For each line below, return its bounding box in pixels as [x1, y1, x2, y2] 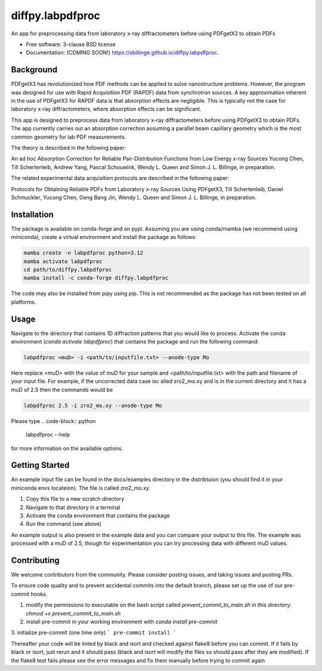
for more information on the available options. [11, 445, 123, 452]
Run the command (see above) [26, 520, 102, 528]
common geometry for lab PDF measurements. [11, 133, 126, 140]
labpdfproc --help [26, 431, 70, 439]
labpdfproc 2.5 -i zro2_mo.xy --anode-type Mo [23, 402, 162, 409]
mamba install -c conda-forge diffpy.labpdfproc [23, 275, 169, 281]
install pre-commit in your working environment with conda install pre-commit [26, 618, 218, 626]
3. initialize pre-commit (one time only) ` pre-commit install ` [11, 629, 177, 636]
